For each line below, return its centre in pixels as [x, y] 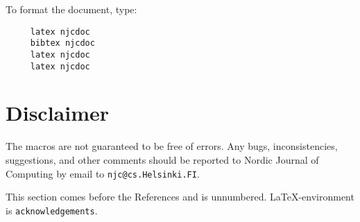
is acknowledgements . [52, 210]
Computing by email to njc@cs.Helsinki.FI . [103, 173]
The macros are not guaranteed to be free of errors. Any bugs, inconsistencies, [172, 146]
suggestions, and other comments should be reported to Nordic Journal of [162, 159]
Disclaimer [58, 113]
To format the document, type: [71, 9]
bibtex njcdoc [62, 43]
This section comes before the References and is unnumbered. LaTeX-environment [180, 197]
